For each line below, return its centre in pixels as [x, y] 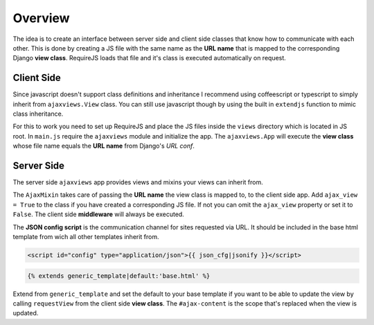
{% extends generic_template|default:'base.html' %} [119, 276]
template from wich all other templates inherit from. [86, 237]
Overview [41, 18]
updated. [26, 313]
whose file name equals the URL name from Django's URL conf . [104, 146]
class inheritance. [38, 114]
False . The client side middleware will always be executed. [99, 214]
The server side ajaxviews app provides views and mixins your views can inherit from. [138, 182]
